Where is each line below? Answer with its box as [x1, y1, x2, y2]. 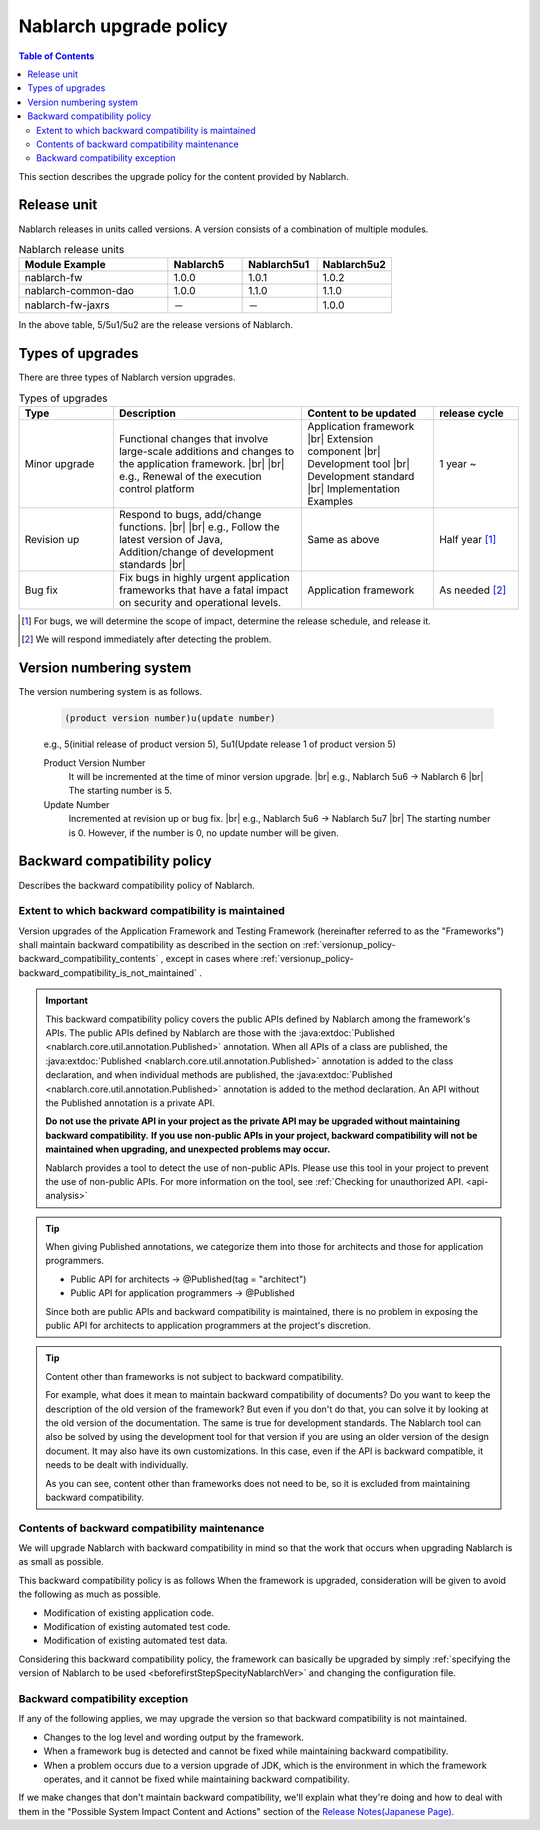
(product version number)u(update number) [64, 713, 276, 724]
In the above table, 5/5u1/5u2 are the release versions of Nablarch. [18, 319, 294, 331]
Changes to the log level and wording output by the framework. [43, 1731, 305, 1743]
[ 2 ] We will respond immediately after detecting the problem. [21, 633, 272, 645]
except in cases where [165, 953, 259, 965]
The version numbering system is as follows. [18, 686, 203, 698]
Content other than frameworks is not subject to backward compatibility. [45, 1370, 344, 1382]
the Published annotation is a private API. [45, 1096, 215, 1109]
